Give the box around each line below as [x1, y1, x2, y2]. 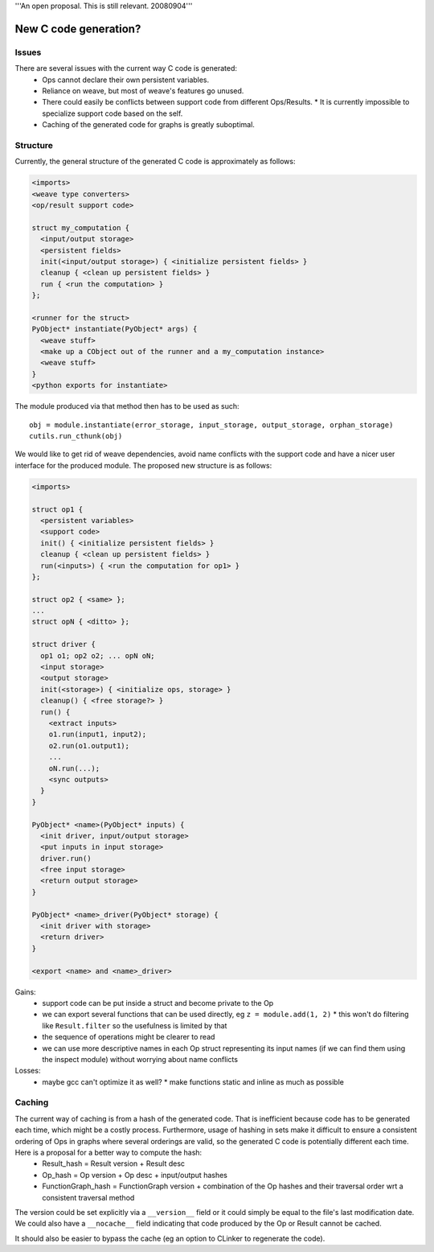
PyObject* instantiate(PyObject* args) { [31, 324, 198, 334]
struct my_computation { [31, 223, 130, 233]
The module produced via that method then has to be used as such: [14, 402, 240, 411]
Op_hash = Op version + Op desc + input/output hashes [42, 1170, 228, 1180]
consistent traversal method [42, 1192, 135, 1202]
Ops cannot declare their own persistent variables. [42, 75, 210, 84]
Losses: [14, 1066, 41, 1076]
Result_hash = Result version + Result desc [42, 1159, 185, 1168]
